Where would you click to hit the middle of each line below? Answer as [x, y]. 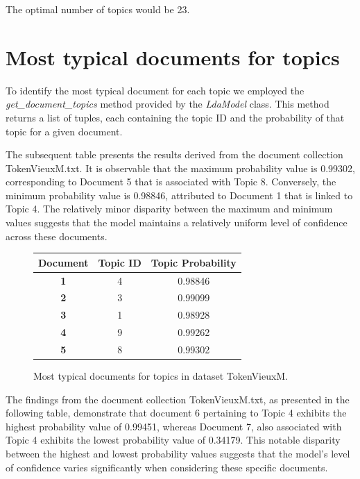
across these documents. [57, 236]
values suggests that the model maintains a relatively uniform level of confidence [177, 222]
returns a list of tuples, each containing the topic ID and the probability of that [175, 117]
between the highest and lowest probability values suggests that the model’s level [178, 454]
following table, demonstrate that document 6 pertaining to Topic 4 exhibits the [176, 413]
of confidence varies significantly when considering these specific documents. [167, 467]
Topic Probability [194, 262]
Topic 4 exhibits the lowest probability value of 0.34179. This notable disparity [173, 440]
